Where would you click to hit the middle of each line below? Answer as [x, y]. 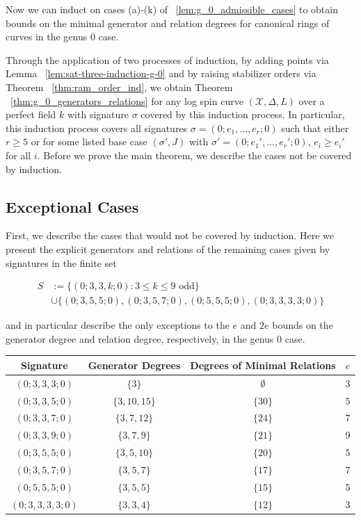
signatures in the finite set [61, 262]
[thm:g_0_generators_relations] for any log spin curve [127, 100]
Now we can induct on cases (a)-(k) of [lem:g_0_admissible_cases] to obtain [172, 9]
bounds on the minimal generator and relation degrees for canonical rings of [168, 23]
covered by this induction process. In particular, [243, 114]
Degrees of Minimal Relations [263, 365]
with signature [98, 114]
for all [18, 155]
